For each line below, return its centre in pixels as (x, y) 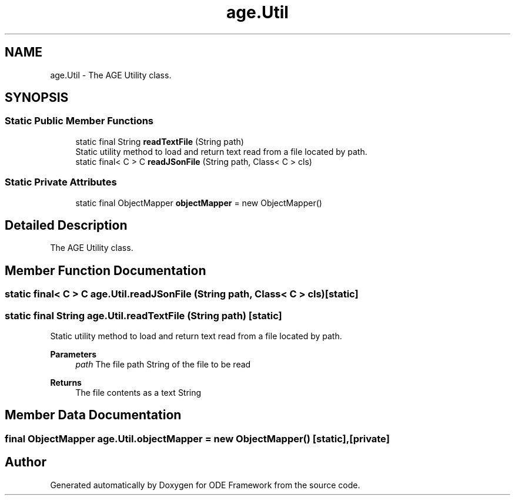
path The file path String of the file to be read (163, 364)
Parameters (73, 354)
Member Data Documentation (93, 415)
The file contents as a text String (138, 393)
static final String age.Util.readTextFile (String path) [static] (143, 315)
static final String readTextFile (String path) (160, 141)
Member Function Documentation (106, 270)
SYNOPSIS (37, 98)
